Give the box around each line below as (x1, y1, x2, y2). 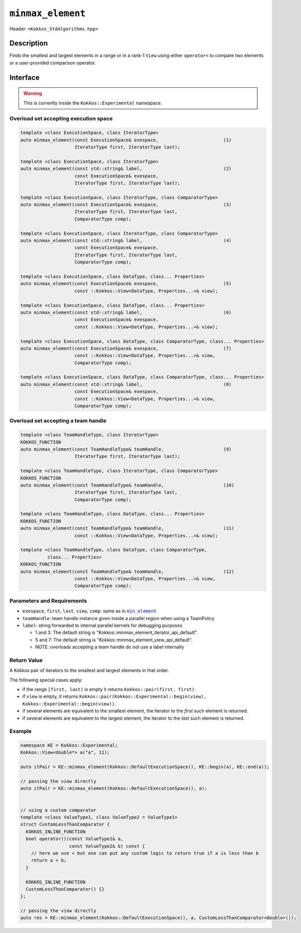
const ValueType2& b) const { (69, 843, 145, 849)
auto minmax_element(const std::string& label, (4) (20, 238, 232, 244)
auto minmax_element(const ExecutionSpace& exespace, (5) (20, 281, 232, 287)
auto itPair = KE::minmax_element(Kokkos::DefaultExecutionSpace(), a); (20, 786, 208, 791)
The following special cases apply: (9, 677, 83, 683)
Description (9, 39, 48, 48)
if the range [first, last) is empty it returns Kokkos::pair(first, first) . (22, 686, 196, 692)
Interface (9, 73, 40, 82)
